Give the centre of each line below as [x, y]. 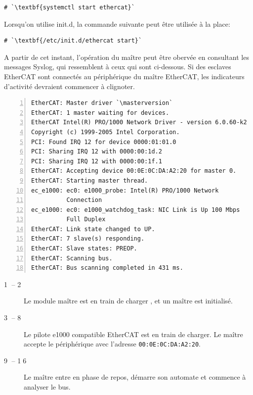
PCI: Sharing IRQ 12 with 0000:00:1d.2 [97, 152]
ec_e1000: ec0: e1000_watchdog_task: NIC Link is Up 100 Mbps [136, 210]
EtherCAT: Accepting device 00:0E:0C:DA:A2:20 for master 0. [134, 171]
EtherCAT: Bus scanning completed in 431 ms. [107, 268]
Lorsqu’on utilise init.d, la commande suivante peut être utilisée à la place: [117, 24]
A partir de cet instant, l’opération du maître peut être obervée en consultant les [126, 57]
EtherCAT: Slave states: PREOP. [84, 249]
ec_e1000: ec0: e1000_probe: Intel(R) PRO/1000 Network [125, 190]
